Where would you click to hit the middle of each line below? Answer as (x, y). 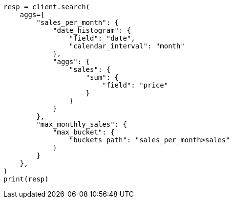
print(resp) (26, 179)
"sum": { (102, 77)
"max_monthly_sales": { (82, 124)
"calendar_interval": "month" (127, 46)
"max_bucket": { (84, 132)
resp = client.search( (47, 7)
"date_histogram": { (92, 30)
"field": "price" (135, 85)
